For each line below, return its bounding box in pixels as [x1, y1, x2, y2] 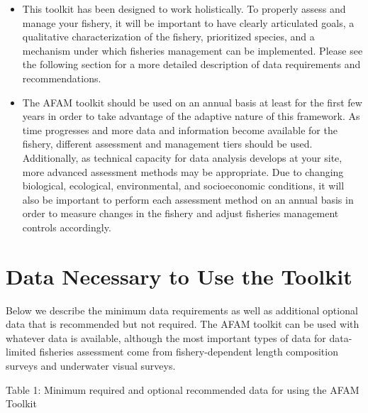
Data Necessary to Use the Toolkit [6, 261, 352, 290]
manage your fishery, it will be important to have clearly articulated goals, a [22, 15, 355, 30]
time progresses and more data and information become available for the [22, 122, 338, 137]
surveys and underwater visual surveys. [6, 358, 176, 373]
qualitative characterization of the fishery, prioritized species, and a [22, 29, 315, 44]
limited [6, 344, 36, 359]
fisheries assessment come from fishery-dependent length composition [39, 344, 338, 359]
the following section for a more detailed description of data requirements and [22, 57, 361, 72]
